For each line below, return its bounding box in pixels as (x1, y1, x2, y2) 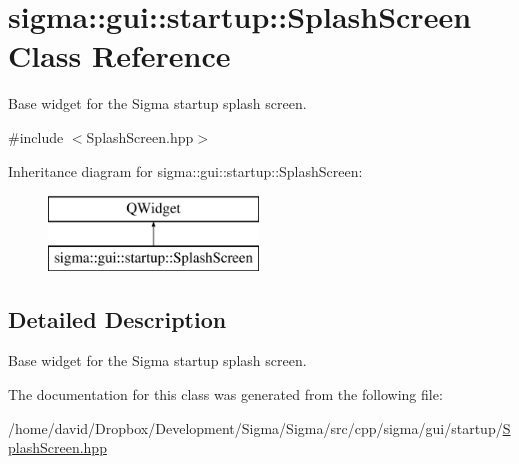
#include (8, 126, 64, 147)
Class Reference (8, 35, 231, 76)
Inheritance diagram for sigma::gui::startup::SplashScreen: (8, 160, 363, 181)
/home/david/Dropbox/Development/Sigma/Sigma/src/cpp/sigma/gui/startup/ (8, 417, 503, 438)
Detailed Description (8, 303, 227, 334)
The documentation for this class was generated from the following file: (8, 384, 443, 405)
